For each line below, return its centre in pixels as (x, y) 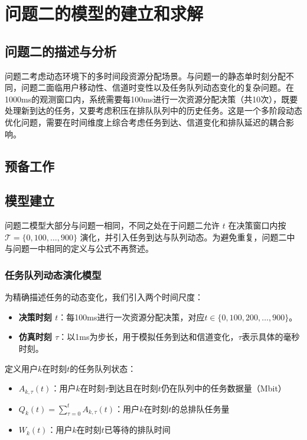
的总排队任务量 (200, 408)
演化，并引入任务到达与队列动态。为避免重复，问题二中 (187, 237)
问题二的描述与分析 (61, 51)
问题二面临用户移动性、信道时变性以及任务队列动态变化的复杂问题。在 (157, 87)
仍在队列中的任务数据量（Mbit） (223, 388)
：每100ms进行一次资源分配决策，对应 (131, 317)
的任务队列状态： (103, 368)
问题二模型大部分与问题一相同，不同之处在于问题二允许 (112, 225)
